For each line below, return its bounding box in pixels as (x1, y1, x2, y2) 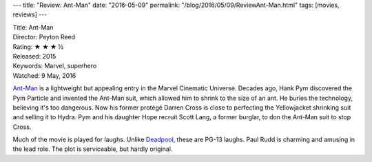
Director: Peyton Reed (12, 33, 76, 41)
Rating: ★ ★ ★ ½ (12, 42, 64, 51)
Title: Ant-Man (12, 23, 54, 31)
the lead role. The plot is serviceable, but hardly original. (12, 145, 173, 153)
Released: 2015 (12, 52, 56, 60)
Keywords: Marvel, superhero (12, 62, 97, 70)
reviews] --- (12, 10, 48, 19)
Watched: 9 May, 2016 (12, 71, 76, 79)
